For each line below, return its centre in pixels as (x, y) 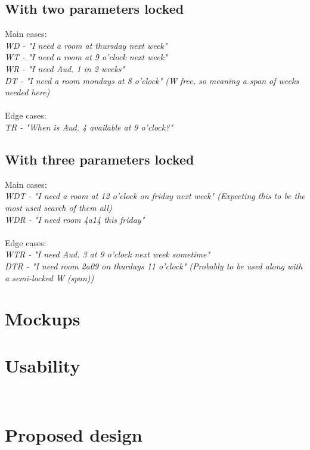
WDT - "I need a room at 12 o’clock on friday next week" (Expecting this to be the (155, 196)
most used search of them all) (58, 207)
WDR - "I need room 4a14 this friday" (75, 219)
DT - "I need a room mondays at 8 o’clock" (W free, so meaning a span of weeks (152, 80)
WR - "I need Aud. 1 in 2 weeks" (65, 68)
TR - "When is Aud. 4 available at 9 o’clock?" (89, 127)
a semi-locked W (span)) (49, 277)
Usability (43, 365)
